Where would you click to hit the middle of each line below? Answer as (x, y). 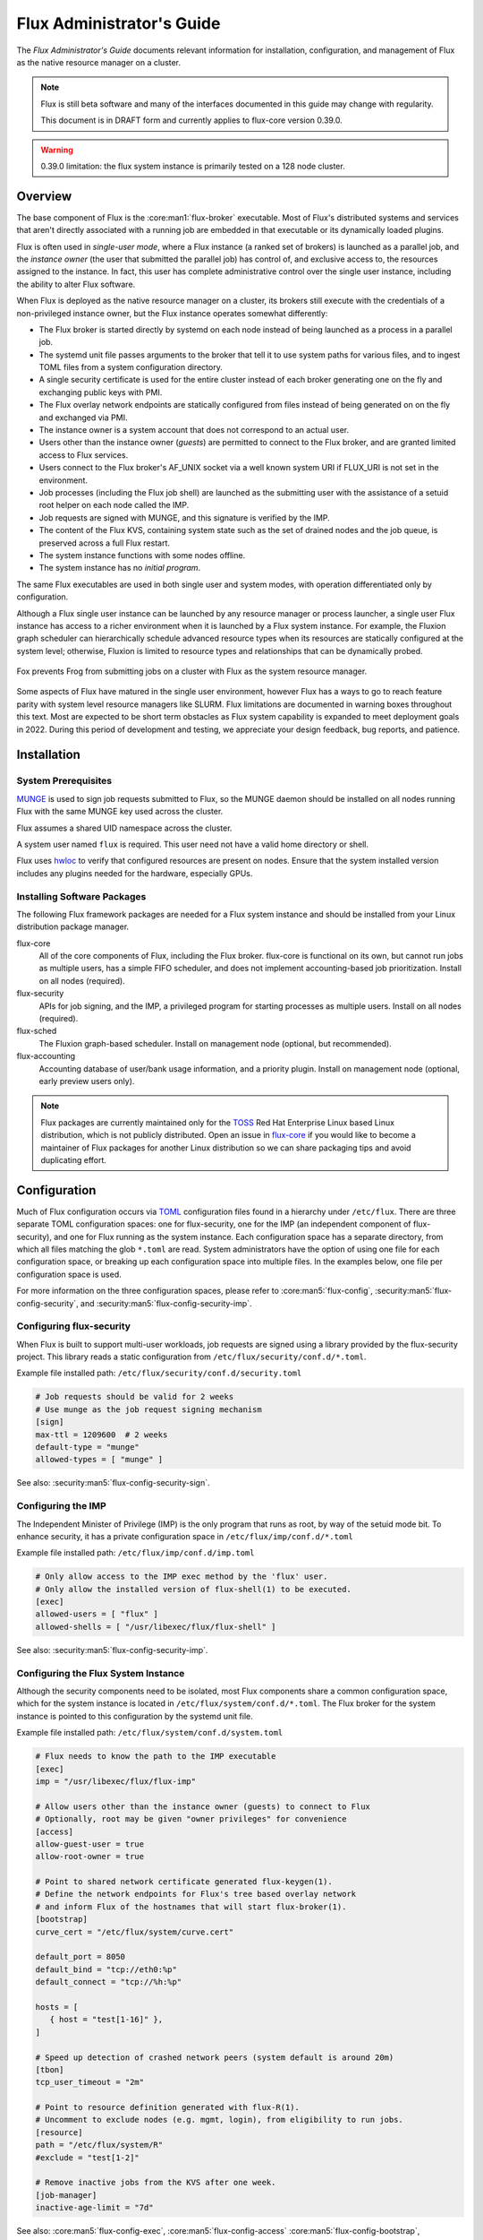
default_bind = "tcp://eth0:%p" (106, 1969)
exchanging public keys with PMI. (101, 392)
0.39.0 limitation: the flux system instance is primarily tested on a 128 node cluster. (193, 166)
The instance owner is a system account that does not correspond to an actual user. (194, 430)
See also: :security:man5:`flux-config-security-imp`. (112, 1650)
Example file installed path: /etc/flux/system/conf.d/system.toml (150, 1733)
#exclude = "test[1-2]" (88, 2158)
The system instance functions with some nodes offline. (142, 555)
